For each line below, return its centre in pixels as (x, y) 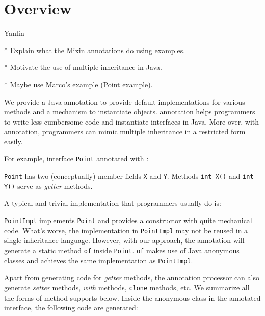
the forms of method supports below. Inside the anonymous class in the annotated (132, 297)
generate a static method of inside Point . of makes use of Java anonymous (122, 250)
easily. (14, 141)
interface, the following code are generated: (71, 308)
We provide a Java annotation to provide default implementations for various (125, 101)
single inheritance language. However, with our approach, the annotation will (124, 240)
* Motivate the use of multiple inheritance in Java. (83, 67)
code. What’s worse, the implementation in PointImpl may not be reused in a (126, 230)
